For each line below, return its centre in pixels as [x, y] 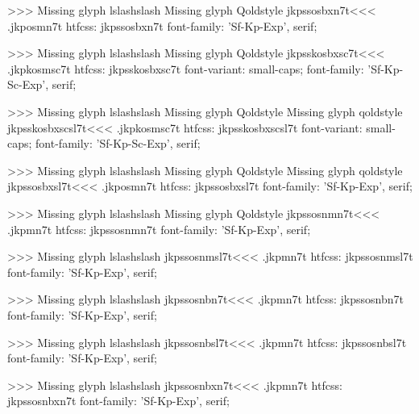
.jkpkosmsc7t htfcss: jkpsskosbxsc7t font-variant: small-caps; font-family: [186, 68]
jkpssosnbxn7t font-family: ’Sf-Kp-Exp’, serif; [118, 401]
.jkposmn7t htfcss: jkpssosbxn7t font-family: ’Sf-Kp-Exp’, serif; [162, 25]
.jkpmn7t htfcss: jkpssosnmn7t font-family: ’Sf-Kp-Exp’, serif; [159, 229]
